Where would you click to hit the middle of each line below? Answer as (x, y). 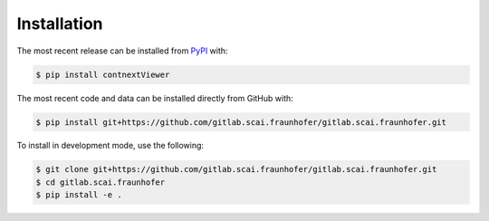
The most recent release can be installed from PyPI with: (122, 51)
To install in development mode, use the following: (110, 146)
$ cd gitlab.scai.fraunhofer (101, 182)
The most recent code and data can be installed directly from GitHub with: (155, 98)
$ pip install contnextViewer (103, 74)
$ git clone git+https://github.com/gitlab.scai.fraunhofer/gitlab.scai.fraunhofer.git (236, 169)
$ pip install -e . (79, 195)
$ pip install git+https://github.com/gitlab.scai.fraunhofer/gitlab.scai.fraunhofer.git (241, 122)
